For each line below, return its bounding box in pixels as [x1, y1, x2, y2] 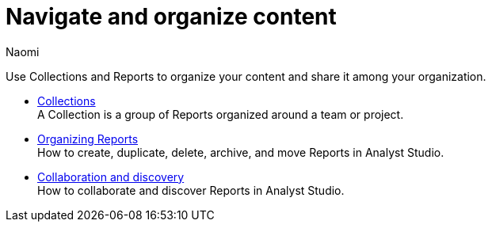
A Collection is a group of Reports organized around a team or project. [37, 107, 404, 121]
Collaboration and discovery [37, 169, 185, 184]
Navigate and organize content [6, 3, 337, 30]
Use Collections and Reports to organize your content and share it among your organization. [6, 69, 486, 83]
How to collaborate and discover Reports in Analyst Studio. [37, 183, 345, 197]
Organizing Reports [37, 131, 139, 146]
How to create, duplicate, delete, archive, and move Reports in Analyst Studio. [37, 145, 444, 159]
